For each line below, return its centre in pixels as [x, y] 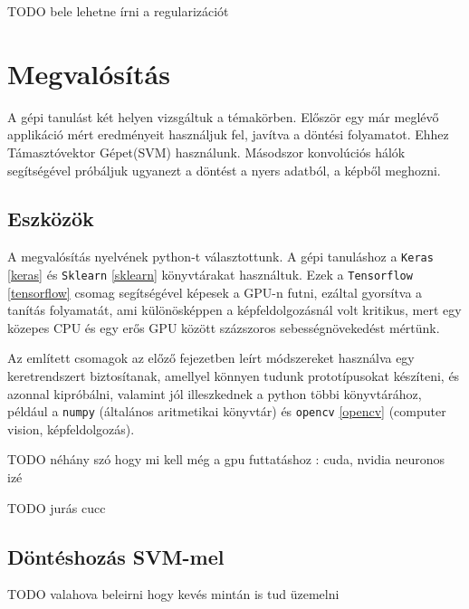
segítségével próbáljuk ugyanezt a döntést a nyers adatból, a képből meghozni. [224, 170]
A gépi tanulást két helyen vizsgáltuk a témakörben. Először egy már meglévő [223, 116]
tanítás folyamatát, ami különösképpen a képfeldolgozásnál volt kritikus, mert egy [234, 310]
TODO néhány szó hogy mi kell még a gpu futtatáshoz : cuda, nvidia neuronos [226, 459]
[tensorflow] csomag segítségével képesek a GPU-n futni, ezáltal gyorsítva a [215, 292]
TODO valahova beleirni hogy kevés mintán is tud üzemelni [173, 594]
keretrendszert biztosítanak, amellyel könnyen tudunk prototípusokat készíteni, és [234, 375]
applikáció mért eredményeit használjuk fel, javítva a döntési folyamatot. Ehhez [228, 134]
